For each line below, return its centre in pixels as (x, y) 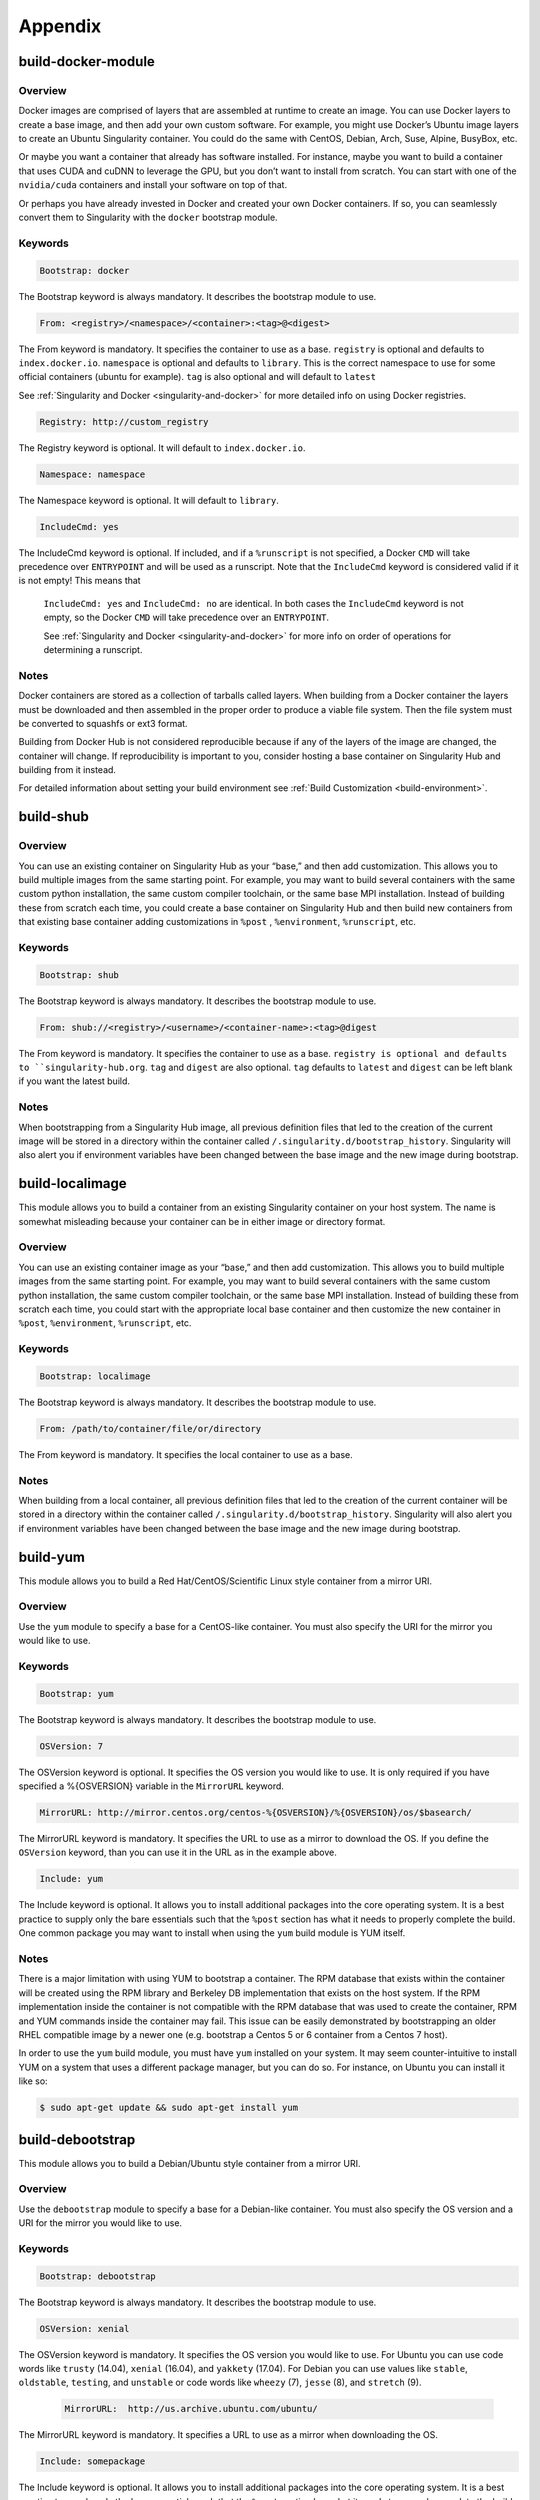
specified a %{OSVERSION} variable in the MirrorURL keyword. (151, 1786)
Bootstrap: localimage (95, 1376)
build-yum (51, 1556)
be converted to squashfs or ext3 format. (103, 723)
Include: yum (71, 1879)
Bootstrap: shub (79, 974)
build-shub (53, 816)
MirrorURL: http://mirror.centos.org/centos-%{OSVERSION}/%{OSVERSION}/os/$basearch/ (255, 1813)
